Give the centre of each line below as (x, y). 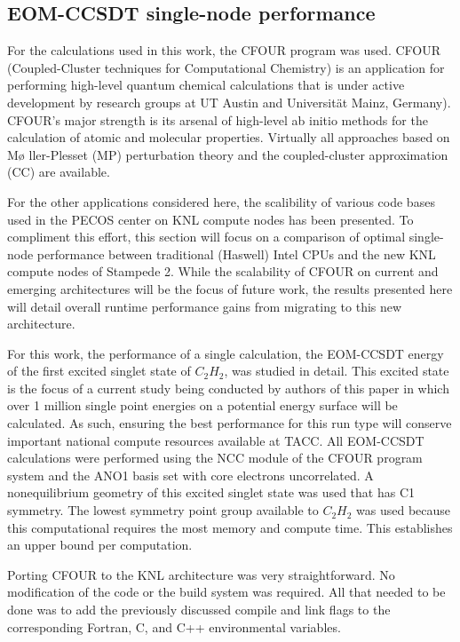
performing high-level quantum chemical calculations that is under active (206, 85)
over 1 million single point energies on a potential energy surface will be (202, 405)
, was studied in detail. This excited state (337, 371)
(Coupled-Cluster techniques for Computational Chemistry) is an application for (226, 67)
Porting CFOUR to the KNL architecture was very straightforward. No (201, 574)
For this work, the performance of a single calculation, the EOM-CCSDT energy (226, 353)
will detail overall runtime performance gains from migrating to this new (205, 306)
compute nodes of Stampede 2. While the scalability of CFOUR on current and (223, 271)
